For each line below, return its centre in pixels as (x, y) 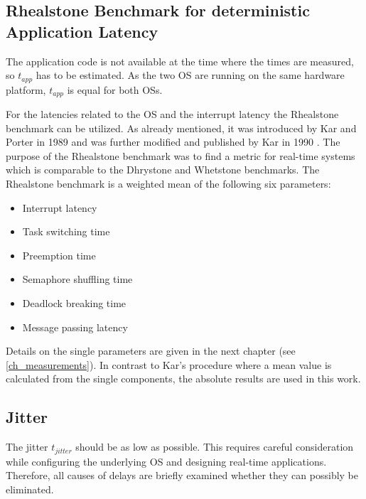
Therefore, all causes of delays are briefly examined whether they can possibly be (182, 475)
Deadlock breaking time (74, 303)
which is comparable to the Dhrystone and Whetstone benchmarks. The (163, 170)
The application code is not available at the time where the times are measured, (180, 61)
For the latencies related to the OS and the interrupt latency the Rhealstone (172, 114)
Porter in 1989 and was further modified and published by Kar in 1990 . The (173, 142)
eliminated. (30, 489)
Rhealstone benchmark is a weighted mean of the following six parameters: (168, 184)
